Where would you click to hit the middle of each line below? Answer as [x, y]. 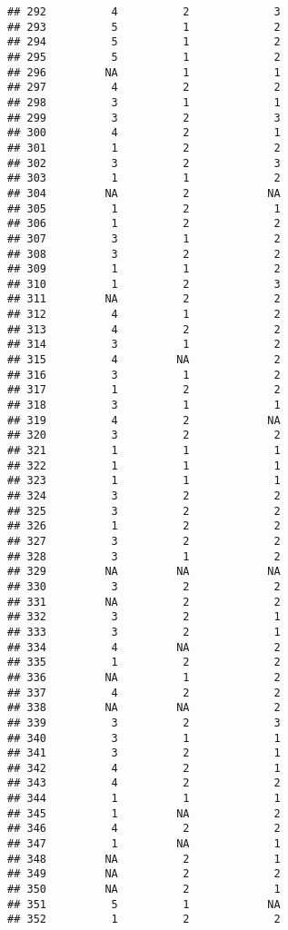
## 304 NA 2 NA [144, 193]
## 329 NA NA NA [144, 572]
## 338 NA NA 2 [144, 708]
